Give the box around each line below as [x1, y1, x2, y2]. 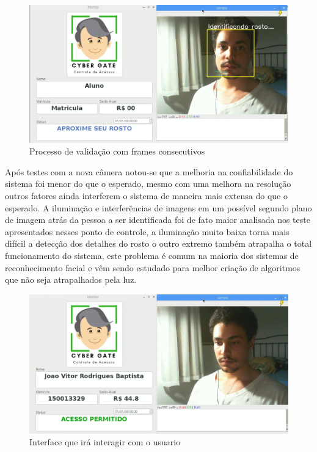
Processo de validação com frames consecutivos [29, 145, 205, 158]
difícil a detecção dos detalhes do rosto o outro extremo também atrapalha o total [5, 237, 312, 250]
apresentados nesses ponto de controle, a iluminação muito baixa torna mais [5, 225, 290, 238]
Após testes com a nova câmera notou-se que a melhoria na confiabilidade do [5, 165, 293, 178]
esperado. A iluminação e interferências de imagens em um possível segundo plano [5, 201, 312, 214]
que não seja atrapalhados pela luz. [5, 273, 137, 286]
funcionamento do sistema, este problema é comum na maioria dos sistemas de [5, 249, 299, 261]
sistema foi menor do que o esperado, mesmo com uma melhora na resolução [5, 177, 291, 190]
